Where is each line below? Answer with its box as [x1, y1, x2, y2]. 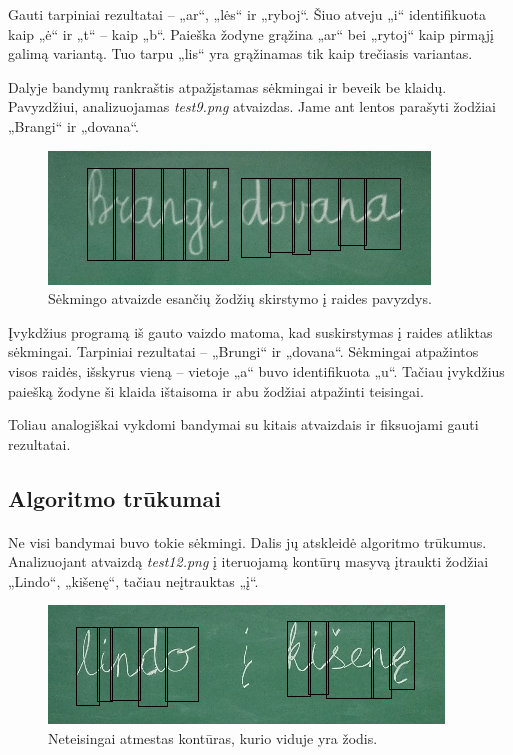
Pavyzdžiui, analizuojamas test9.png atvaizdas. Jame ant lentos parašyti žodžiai [8, 96, 496, 117]
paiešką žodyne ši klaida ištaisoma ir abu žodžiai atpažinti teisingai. [8, 380, 424, 401]
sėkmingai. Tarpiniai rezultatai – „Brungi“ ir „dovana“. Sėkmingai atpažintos [8, 341, 479, 362]
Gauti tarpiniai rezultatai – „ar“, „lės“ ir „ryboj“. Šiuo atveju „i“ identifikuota [8, 4, 486, 24]
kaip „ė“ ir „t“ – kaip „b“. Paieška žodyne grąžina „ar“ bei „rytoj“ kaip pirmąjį [8, 23, 494, 44]
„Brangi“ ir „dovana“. [8, 115, 139, 136]
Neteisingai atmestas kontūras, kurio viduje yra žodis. [48, 728, 378, 749]
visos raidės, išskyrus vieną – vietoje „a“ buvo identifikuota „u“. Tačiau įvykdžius [8, 360, 505, 381]
